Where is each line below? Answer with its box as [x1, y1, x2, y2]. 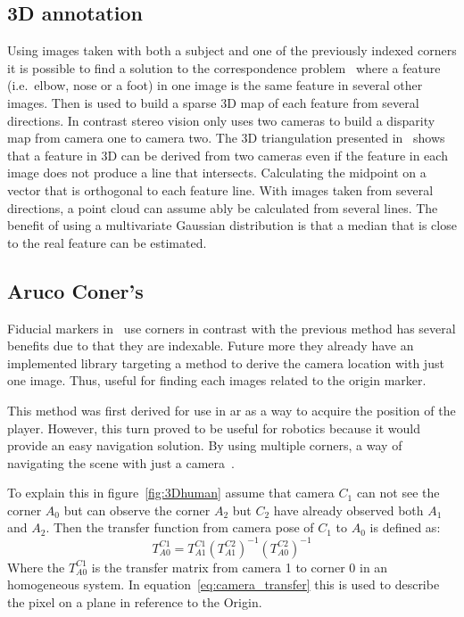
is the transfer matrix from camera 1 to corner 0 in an [91, 557, 388, 576]
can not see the [356, 483, 440, 502]
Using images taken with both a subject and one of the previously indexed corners [7, 41, 457, 60]
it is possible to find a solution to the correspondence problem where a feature [7, 58, 441, 77]
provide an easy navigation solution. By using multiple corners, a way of [7, 436, 402, 455]
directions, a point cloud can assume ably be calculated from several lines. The [7, 198, 438, 217]
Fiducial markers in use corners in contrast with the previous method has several [7, 318, 456, 337]
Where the [7, 557, 65, 576]
